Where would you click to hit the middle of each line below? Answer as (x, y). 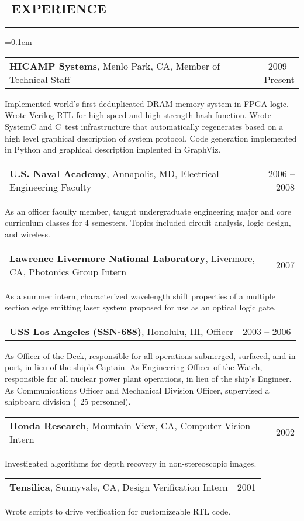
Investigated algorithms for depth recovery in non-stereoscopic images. (131, 463)
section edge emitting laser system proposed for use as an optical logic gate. (140, 307)
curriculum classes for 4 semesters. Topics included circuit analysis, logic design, (148, 222)
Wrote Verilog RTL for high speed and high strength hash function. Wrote (138, 115)
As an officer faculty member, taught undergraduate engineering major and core (148, 211)
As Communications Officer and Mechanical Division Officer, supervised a (137, 390)
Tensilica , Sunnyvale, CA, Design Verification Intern (119, 487)
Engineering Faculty (51, 187)
